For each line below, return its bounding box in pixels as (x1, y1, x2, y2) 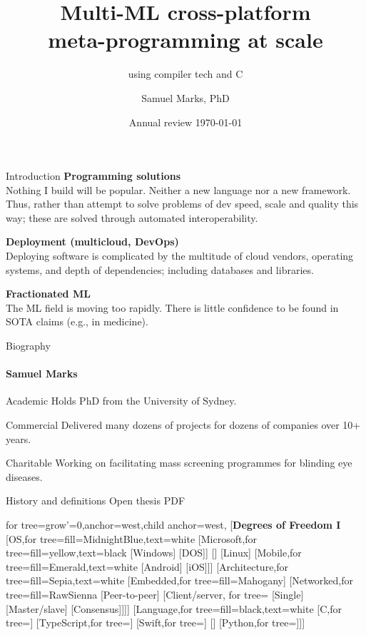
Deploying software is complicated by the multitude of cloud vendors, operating (6, 248, 354, 263)
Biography (6, 338, 51, 353)
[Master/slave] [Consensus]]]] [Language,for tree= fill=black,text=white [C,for (6, 601, 342, 616)
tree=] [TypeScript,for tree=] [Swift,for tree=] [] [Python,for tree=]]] (6, 615, 305, 630)
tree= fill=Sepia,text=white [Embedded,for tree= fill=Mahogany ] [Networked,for (6, 573, 354, 588)
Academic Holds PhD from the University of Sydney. (6, 393, 237, 408)
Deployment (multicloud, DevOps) (6, 234, 179, 249)
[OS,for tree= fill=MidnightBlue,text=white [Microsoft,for (6, 531, 258, 546)
